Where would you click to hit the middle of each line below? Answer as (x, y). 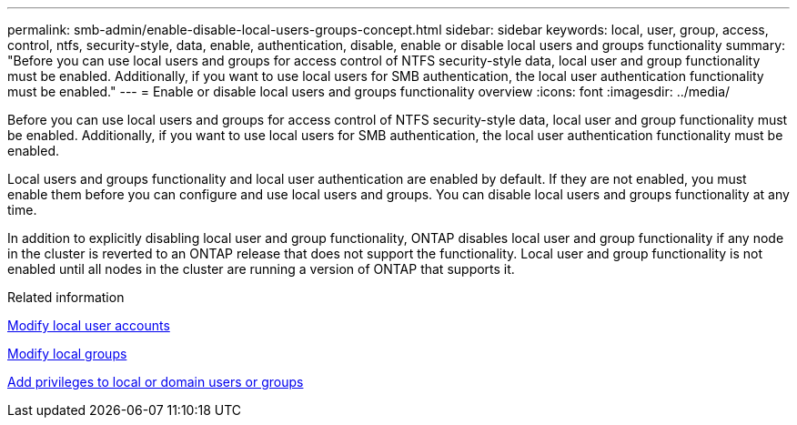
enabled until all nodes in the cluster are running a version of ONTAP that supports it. (261, 269)
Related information (66, 297)
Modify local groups (67, 354)
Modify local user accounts (89, 325)
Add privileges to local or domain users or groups (156, 382)
